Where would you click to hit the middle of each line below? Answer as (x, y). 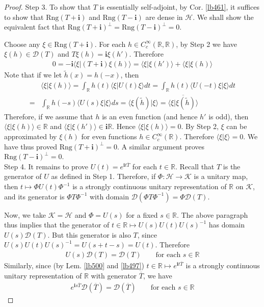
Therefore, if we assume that (49, 116)
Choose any (22, 44)
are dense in (164, 17)
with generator (114, 275)
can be (237, 126)
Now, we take (25, 214)
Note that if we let (33, 75)
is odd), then (229, 116)
